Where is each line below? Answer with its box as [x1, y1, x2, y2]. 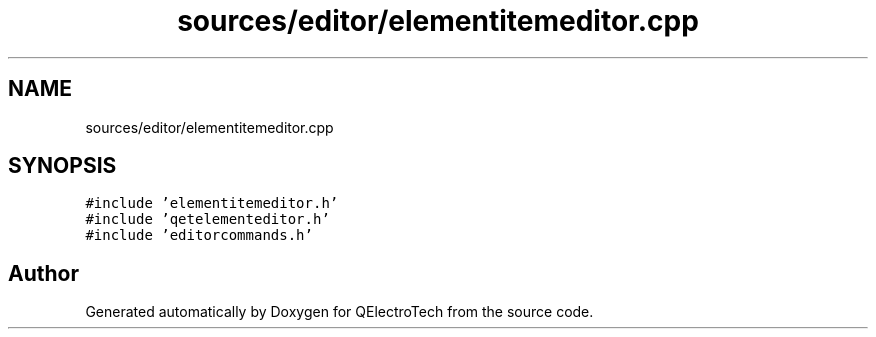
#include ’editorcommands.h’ [85, 227, 313, 244]
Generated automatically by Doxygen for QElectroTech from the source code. [85, 303, 594, 321]
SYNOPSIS [8, 153, 117, 179]
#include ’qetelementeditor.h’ [85, 211, 330, 228]
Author [8, 260, 79, 286]
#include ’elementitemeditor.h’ [85, 195, 339, 212]
